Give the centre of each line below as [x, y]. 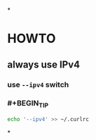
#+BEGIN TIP [28, 104]
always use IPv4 [44, 64]
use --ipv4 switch [38, 84]
